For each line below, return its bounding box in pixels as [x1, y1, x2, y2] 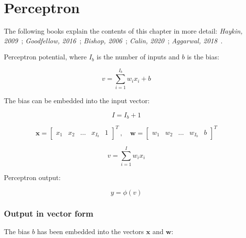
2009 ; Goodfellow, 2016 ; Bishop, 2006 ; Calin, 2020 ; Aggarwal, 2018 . [4, 35, 223, 45]
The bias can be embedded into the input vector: [4, 95, 150, 106]
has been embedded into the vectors [37, 226, 144, 236]
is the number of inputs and [96, 52, 180, 62]
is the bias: [187, 52, 219, 62]
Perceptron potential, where [4, 52, 87, 62]
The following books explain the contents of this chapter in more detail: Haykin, [4, 26, 243, 36]
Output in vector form [4, 207, 94, 219]
